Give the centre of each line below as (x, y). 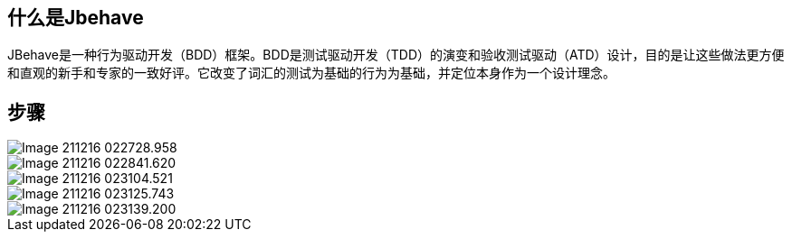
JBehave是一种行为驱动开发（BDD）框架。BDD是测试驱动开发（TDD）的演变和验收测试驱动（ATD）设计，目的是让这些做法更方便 (396, 55)
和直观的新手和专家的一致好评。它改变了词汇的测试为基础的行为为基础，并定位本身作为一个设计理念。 (311, 73)
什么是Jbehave (76, 18)
